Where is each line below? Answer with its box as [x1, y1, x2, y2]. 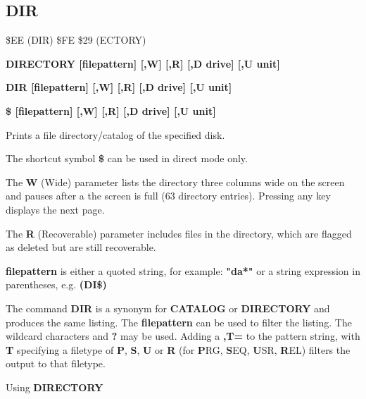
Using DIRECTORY [6, 379, 103, 394]
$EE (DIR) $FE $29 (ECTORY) [6, 32, 146, 47]
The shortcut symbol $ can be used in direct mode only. [6, 151, 248, 166]
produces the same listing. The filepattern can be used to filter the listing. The [6, 314, 352, 329]
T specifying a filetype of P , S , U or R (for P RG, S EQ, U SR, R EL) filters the [6, 342, 351, 357]
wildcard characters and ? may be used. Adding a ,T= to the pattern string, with [6, 329, 360, 343]
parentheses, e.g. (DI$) [6, 277, 107, 292]
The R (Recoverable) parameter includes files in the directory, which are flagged [6, 226, 352, 240]
